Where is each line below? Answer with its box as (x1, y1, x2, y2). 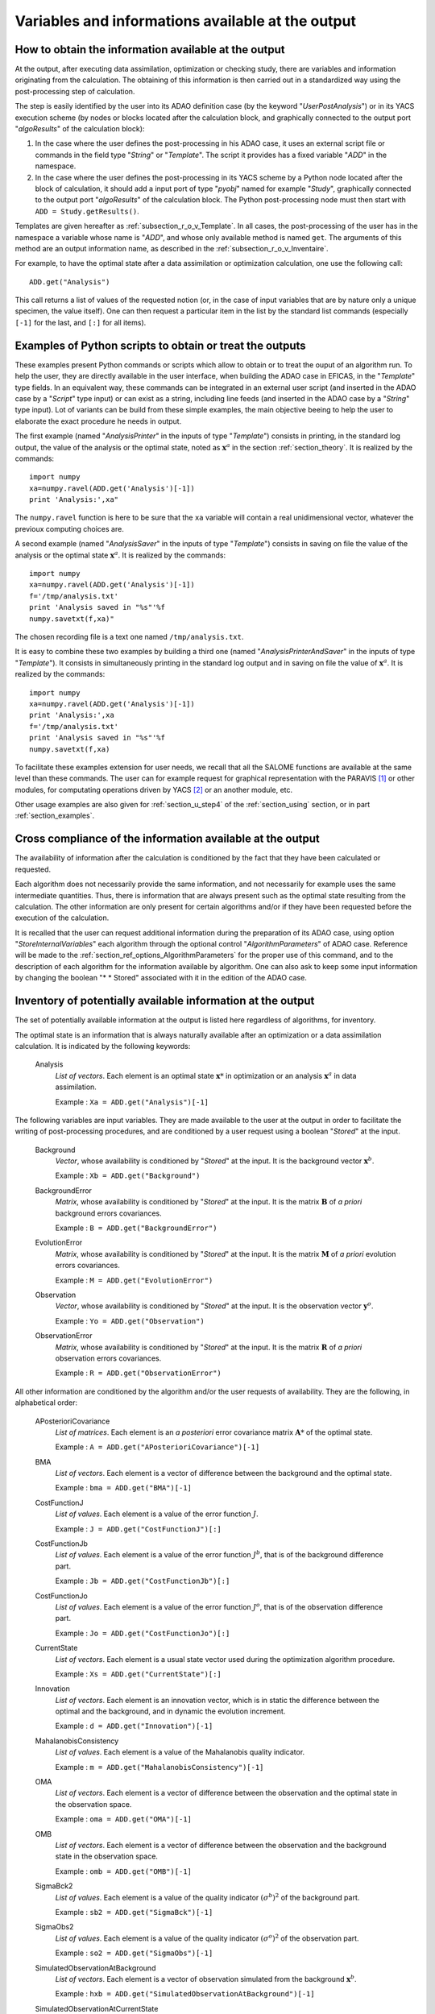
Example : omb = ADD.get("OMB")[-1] (55, 1866, 193, 1876)
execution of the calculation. (14, 913, 110, 922)
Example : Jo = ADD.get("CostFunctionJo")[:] (55, 1628, 230, 1638)
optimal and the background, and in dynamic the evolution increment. (55, 1706, 286, 1716)
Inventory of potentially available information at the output (14, 994, 315, 1008)
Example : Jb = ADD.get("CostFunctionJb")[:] (55, 1576, 230, 1586)
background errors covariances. (55, 1208, 162, 1218)
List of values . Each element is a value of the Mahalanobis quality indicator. (55, 1747, 305, 1757)
